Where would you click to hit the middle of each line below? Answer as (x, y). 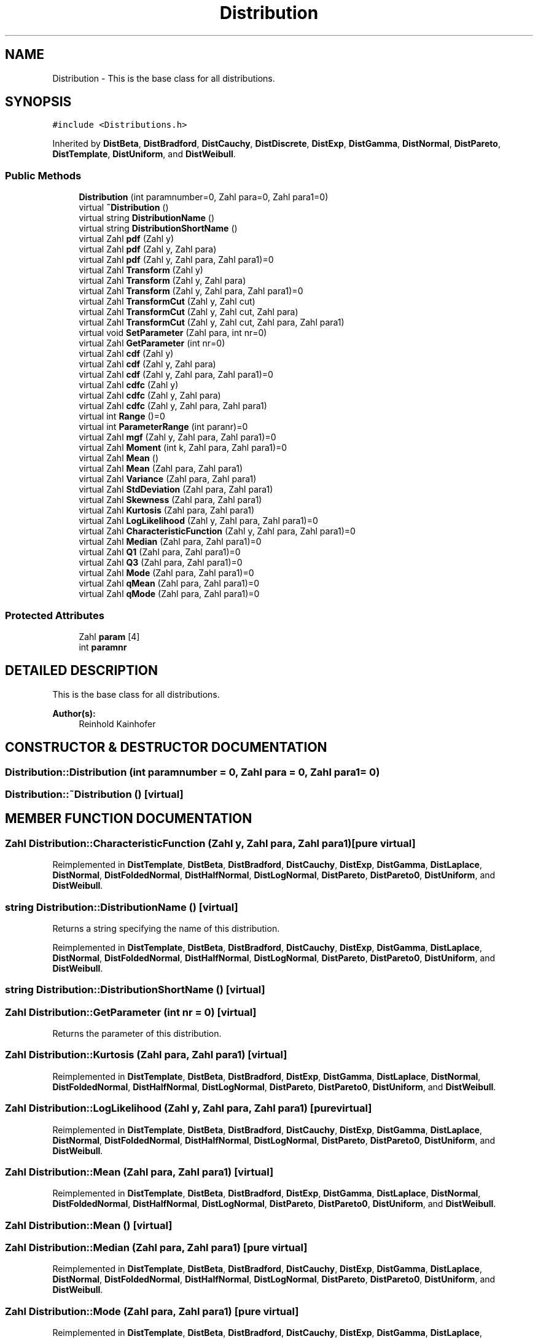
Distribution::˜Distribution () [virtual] (94, 794)
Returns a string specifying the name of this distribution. (166, 928)
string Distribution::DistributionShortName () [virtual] (135, 990)
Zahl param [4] (109, 636)
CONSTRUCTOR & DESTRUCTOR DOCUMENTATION (166, 748)
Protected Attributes (55, 615)
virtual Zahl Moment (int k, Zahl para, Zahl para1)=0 (183, 448)
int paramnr (103, 647)
